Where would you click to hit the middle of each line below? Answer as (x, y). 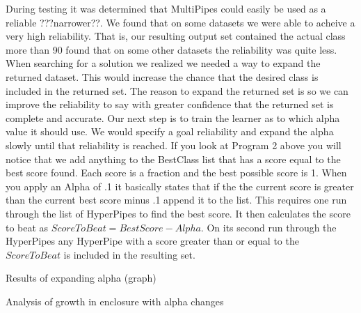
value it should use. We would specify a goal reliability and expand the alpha (170, 131)
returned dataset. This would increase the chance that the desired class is (162, 76)
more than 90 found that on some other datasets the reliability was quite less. (171, 49)
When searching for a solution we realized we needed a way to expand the (163, 63)
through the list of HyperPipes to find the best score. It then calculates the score (178, 213)
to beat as (27, 227)
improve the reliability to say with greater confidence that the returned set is (170, 104)
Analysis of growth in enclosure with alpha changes (115, 301)
